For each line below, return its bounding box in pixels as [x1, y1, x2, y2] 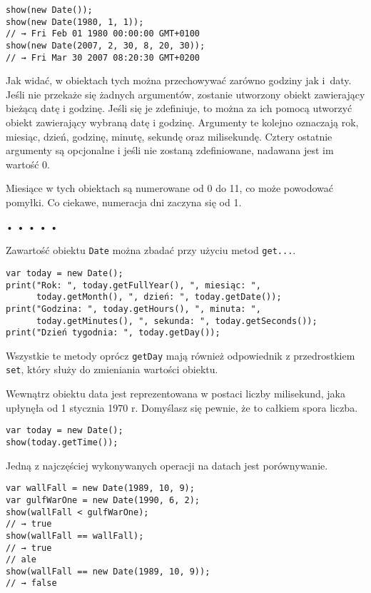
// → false [6, 578, 57, 589]
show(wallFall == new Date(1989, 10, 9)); [6, 566, 210, 577]
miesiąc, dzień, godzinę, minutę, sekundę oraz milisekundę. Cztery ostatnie [6, 128, 332, 143]
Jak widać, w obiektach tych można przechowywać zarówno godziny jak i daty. [6, 73, 352, 88]
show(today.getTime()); [6, 437, 118, 447]
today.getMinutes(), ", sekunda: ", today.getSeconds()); [36, 315, 317, 326]
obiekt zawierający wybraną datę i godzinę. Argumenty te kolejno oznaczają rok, [6, 115, 359, 130]
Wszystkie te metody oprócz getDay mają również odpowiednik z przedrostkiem [6, 348, 355, 363]
